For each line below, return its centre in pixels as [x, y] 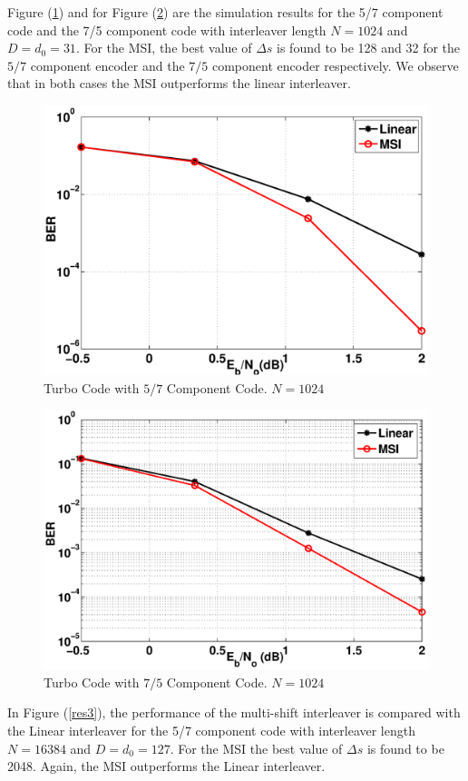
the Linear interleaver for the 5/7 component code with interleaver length [211, 730]
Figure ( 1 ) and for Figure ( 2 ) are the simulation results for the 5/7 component [225, 12]
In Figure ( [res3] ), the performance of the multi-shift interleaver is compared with [234, 712]
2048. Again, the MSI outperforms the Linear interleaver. [166, 766]
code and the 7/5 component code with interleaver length [167, 30]
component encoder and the [107, 65]
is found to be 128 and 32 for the [369, 48]
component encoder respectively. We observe [335, 65]
